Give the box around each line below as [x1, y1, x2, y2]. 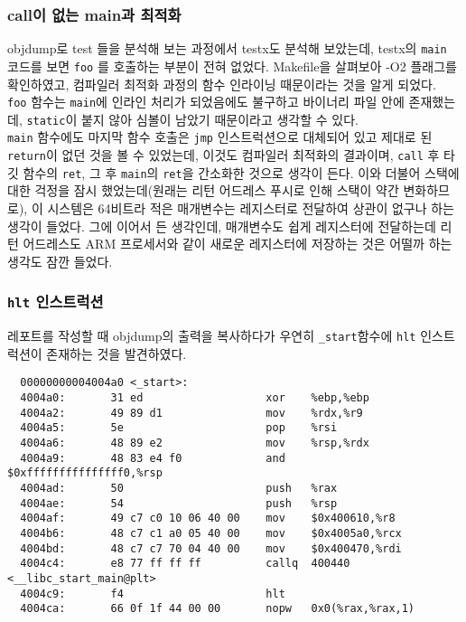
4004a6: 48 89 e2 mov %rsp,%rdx [20, 437, 369, 450]
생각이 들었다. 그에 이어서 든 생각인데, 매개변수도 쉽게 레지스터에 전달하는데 [7, 216, 436, 235]
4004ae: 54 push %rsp [20, 496, 338, 510]
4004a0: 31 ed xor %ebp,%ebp [20, 391, 369, 405]
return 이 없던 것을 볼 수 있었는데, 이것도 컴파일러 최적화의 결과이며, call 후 [7, 146, 440, 165]
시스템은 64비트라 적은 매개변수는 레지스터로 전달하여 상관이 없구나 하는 [47, 199, 454, 217]
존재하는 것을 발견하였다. [46, 344, 187, 363]
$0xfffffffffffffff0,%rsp [7, 466, 163, 480]
